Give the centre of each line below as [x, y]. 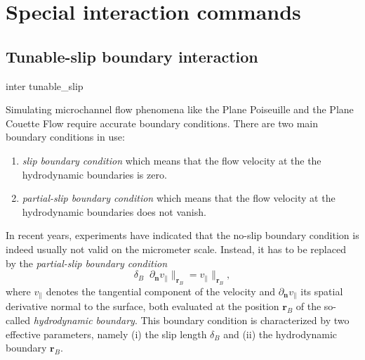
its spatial [322, 291]
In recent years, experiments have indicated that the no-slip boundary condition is [182, 235]
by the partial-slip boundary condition [86, 263]
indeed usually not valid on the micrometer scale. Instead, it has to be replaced [176, 249]
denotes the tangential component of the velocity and [160, 291]
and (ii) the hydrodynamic [280, 334]
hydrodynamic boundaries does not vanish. [114, 211]
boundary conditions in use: [65, 137]
